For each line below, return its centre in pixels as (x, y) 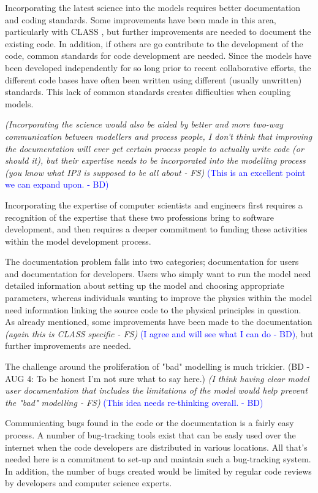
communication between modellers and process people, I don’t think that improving (159, 136)
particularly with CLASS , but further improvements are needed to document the (158, 32)
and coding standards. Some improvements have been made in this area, (141, 19)
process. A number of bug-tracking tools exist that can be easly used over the (150, 435)
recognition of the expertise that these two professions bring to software (139, 217)
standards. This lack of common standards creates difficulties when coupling (148, 92)
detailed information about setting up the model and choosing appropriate (145, 285)
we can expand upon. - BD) (57, 184)
